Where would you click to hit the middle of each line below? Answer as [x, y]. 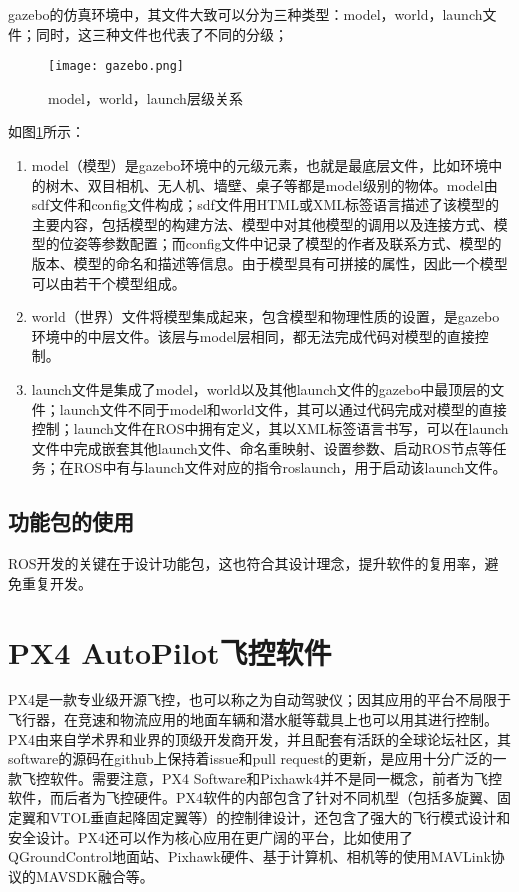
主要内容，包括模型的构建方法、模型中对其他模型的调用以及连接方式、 [262, 223]
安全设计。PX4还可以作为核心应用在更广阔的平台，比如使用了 [211, 836]
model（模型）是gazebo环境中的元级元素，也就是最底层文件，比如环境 [260, 165]
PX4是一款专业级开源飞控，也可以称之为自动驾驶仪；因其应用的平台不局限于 [260, 699]
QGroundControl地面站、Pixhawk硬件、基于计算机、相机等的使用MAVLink [249, 856]
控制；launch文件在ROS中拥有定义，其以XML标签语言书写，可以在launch [270, 428]
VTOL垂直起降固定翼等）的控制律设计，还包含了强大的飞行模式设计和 [280, 817]
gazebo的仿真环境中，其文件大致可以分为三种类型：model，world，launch [245, 14]
